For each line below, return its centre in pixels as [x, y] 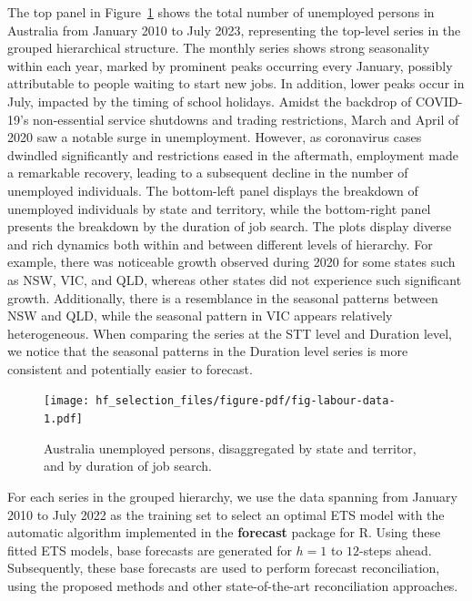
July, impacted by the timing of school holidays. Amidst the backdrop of [210, 101]
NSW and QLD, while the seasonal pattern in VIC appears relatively [200, 316]
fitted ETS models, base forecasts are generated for [150, 550]
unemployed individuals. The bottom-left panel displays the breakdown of [213, 190]
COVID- [439, 101]
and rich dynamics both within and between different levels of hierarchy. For [220, 244]
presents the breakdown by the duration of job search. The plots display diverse [230, 226]
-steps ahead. [396, 550]
